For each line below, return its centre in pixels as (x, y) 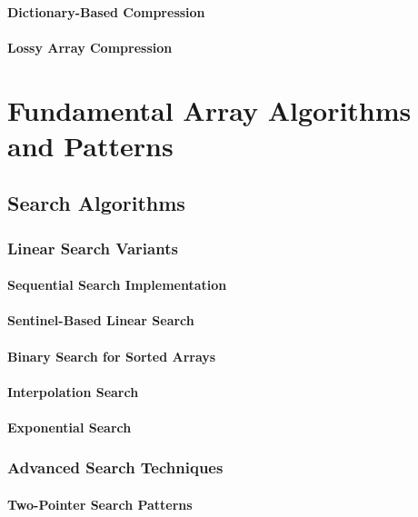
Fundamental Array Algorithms (209, 109)
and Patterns (90, 145)
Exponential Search (70, 427)
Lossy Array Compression (90, 47)
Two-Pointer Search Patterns (100, 504)
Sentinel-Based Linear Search (101, 320)
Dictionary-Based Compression (106, 11)
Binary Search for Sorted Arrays (112, 356)
